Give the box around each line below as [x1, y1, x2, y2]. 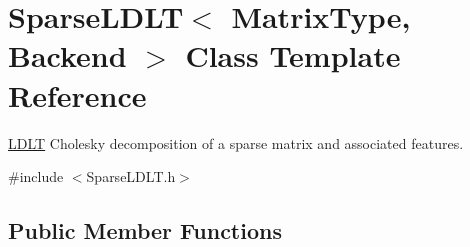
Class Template [185, 35, 401, 76]
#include [8, 166, 64, 187]
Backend [8, 35, 127, 76]
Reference [8, 74, 147, 115]
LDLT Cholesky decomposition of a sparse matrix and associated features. [8, 132, 464, 153]
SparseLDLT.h [86, 166, 176, 187]
